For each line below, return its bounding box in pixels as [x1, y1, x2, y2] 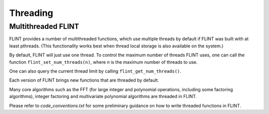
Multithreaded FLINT [9, 22, 79, 31]
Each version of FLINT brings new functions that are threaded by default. [9, 77, 159, 83]
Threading [9, 7, 53, 18]
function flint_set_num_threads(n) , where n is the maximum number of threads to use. [9, 59, 198, 65]
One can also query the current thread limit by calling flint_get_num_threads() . [9, 68, 181, 74]
